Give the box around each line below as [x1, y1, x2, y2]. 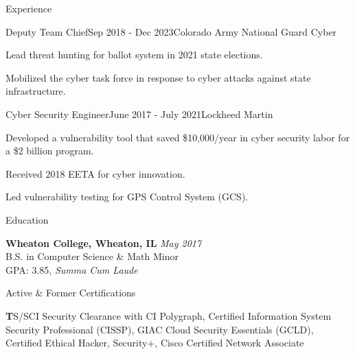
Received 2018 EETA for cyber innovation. [5, 166, 185, 180]
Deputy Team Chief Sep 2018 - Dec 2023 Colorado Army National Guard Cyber [5, 24, 337, 38]
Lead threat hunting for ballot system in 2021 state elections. [5, 47, 263, 62]
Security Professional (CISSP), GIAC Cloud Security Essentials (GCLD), [5, 322, 314, 336]
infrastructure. [5, 84, 66, 98]
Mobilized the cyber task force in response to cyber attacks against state [5, 70, 311, 84]
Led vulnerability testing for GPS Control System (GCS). [5, 189, 249, 204]
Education [5, 212, 49, 226]
